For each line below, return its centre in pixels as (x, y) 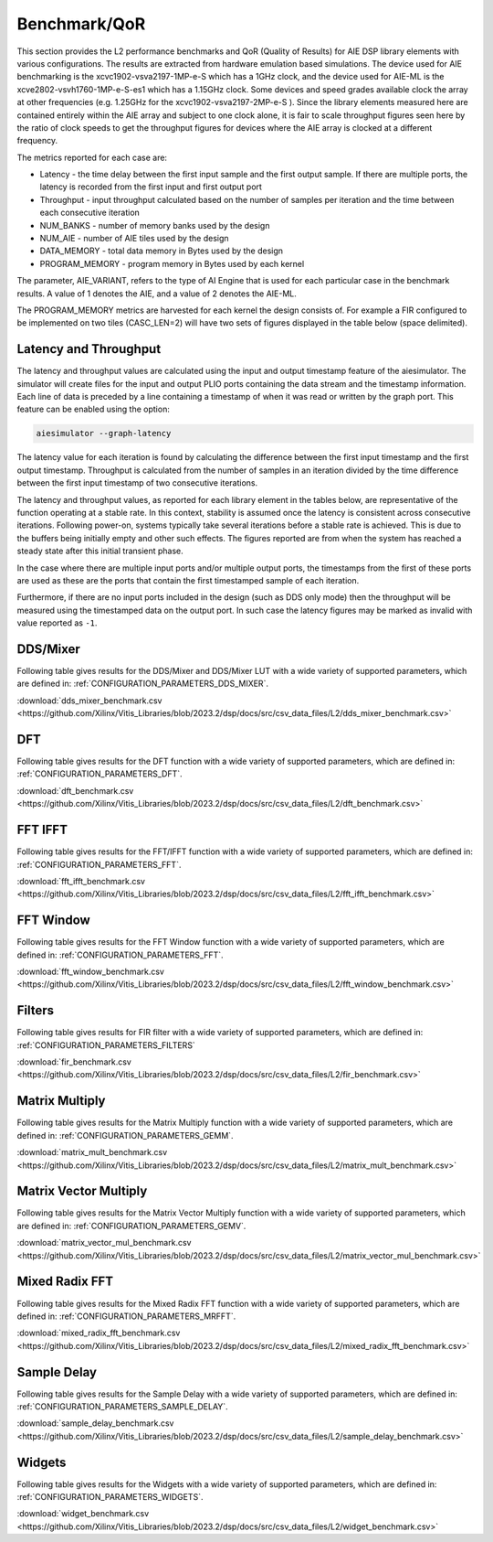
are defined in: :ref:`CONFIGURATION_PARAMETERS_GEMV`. (131, 1226)
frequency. (37, 141)
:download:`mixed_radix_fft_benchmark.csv (99, 1333)
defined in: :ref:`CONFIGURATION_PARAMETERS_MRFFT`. (126, 1316)
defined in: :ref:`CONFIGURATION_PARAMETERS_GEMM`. (125, 1135)
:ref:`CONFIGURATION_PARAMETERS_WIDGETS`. (110, 1497)
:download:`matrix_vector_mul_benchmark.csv (104, 1243)
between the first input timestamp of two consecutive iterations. (137, 483)
